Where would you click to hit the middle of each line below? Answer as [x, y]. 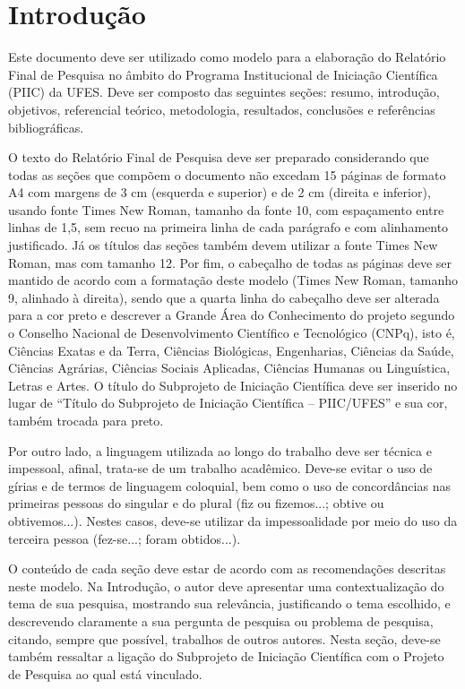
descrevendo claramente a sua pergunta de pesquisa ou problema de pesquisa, [221, 620]
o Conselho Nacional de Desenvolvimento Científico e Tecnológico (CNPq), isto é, [232, 333]
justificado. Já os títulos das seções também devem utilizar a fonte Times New [223, 245]
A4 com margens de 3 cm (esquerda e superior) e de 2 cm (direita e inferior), [220, 192]
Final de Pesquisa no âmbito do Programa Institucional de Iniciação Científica [223, 74]
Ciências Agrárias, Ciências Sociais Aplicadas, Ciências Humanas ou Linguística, [229, 368]
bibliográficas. [46, 127]
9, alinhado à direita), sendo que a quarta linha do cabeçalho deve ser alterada [224, 297]
